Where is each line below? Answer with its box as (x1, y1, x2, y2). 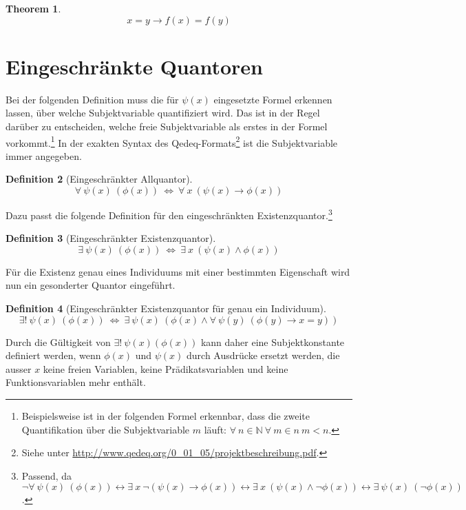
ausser (6, 361, 32, 376)
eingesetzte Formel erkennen (213, 92, 332, 106)
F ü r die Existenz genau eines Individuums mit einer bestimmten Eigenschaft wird (6, 264, 350, 278)
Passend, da (21, 468, 72, 482)
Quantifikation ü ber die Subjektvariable (21, 422, 190, 436)
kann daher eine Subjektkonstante (200, 334, 345, 349)
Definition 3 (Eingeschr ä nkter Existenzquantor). (6, 231, 216, 245)
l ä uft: (204, 422, 226, 436)
